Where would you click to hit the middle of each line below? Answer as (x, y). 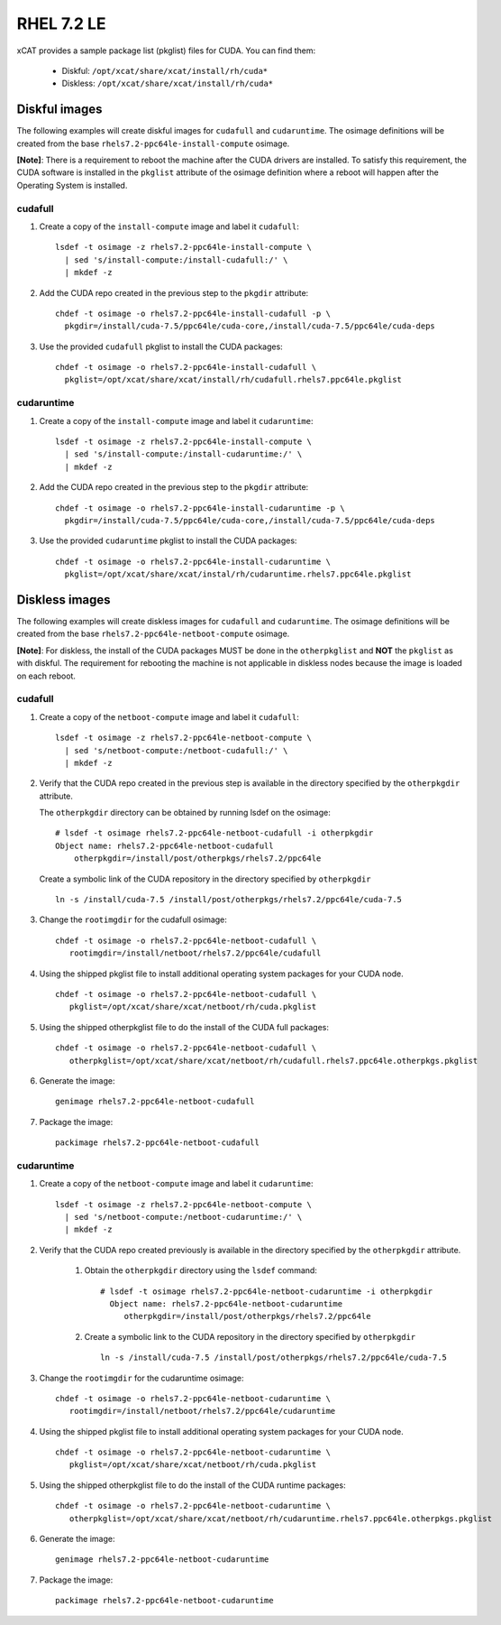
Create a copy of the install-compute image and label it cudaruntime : (176, 420)
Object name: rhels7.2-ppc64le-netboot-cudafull (164, 845)
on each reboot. (46, 676)
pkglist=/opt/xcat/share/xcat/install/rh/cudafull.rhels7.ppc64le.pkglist (233, 380)
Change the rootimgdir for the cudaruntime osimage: (141, 1378)
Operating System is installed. (72, 185)
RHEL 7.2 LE (62, 23)
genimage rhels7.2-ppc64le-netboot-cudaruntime (162, 1560)
